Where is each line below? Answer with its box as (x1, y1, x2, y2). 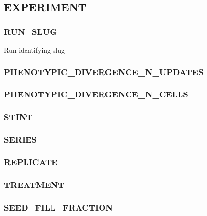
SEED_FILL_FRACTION (4, 201, 113, 213)
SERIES (4, 133, 37, 146)
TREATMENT (4, 178, 65, 190)
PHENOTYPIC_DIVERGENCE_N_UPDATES (4, 65, 204, 78)
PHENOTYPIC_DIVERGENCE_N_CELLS (4, 88, 188, 100)
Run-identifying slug (4, 45, 65, 55)
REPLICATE (4, 155, 58, 168)
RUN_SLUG (4, 25, 57, 37)
